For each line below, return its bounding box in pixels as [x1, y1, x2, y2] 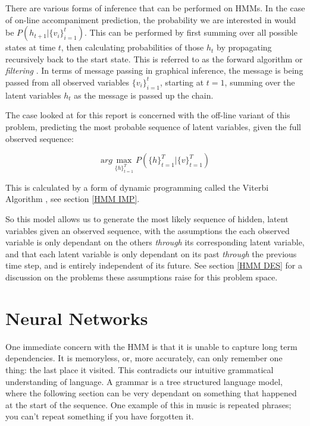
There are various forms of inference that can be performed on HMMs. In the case [5, 2, 305, 14]
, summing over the [224, 75, 295, 88]
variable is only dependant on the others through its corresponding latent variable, [5, 236, 305, 248]
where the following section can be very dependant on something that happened [5, 387, 297, 399]
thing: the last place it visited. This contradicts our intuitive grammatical [5, 363, 274, 375]
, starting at [159, 75, 204, 88]
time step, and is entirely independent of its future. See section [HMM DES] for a [5, 259, 303, 272]
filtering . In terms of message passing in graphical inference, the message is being [5, 64, 303, 77]
